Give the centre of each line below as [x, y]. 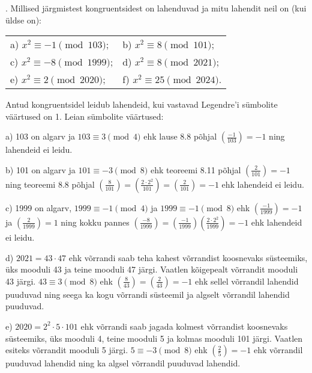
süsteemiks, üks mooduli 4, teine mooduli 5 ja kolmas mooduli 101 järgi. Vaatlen [154, 338]
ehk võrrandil [278, 350]
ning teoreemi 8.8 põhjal [50, 184]
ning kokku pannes [95, 222]
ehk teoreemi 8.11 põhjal [196, 169]
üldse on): [23, 20]
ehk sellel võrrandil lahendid [247, 281]
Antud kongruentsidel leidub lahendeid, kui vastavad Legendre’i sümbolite [142, 104]
